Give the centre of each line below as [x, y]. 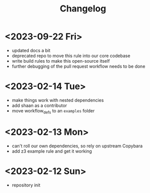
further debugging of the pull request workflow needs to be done [78, 66]
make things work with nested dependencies [58, 100]
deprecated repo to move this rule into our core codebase [71, 56]
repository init [26, 185]
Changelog [83, 9]
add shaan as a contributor [39, 105]
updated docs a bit [31, 50]
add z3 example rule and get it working [52, 151]
